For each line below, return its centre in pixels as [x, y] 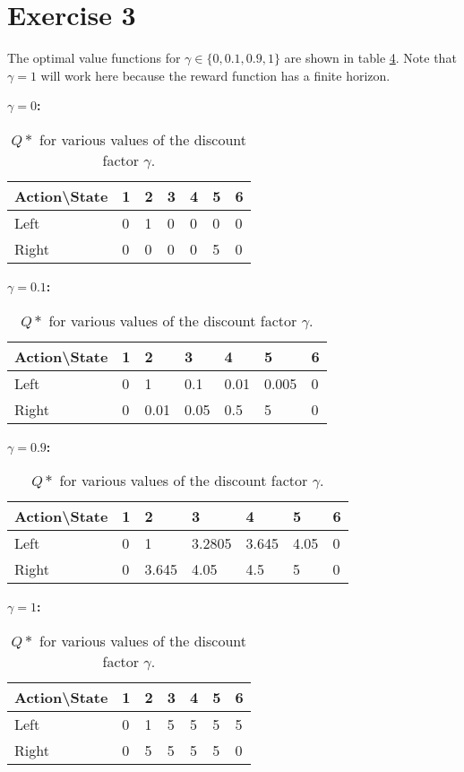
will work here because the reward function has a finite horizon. [215, 75]
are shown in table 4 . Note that [370, 58]
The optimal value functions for [94, 58]
